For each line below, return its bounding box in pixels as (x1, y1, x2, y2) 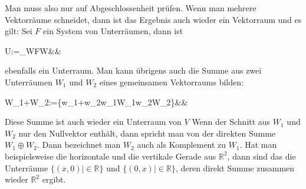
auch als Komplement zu (137, 138, 226, 151)
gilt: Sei (5, 25, 32, 37)
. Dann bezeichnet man (37, 138, 121, 151)
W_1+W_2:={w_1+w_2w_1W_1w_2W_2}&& (5, 95, 188, 108)
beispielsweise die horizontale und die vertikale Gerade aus (5, 150, 216, 162)
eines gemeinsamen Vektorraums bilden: (99, 75, 244, 88)
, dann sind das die (227, 150, 296, 162)
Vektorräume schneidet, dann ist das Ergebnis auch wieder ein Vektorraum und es (5, 13, 302, 25)
